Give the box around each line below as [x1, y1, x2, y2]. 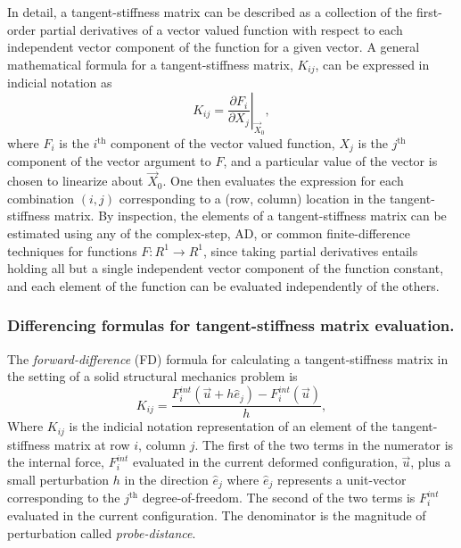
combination [7, 188, 75, 207]
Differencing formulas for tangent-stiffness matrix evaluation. [7, 314, 455, 336]
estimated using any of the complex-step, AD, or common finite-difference [7, 224, 410, 243]
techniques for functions [7, 241, 137, 260]
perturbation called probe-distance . [7, 523, 196, 542]
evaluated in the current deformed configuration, [132, 453, 398, 471]
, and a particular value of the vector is [223, 152, 438, 170]
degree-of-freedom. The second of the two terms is [142, 488, 416, 507]
